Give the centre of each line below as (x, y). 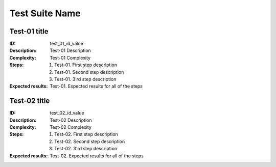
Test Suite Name (45, 13)
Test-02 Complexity (71, 127)
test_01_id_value (67, 44)
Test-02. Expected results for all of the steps (97, 156)
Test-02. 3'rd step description (86, 149)
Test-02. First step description (86, 134)
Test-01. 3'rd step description (85, 79)
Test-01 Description (71, 50)
